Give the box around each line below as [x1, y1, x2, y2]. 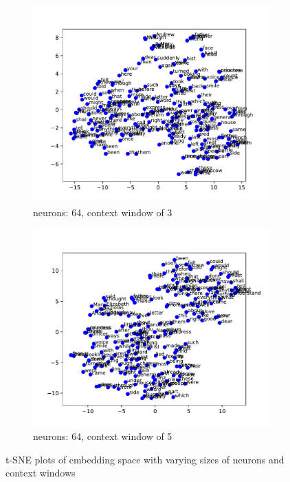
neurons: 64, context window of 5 [33, 429, 172, 443]
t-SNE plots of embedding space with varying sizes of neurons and [5, 452, 285, 466]
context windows [5, 465, 76, 480]
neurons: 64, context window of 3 [33, 205, 172, 220]
